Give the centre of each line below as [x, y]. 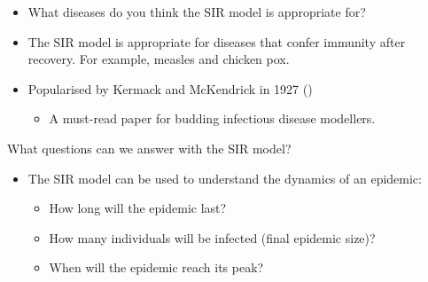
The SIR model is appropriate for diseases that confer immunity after [217, 41]
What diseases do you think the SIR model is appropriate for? [197, 12]
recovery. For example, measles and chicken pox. [159, 59]
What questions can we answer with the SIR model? [149, 148]
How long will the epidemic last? [138, 208]
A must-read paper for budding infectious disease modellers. [212, 118]
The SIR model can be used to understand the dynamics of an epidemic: [225, 178]
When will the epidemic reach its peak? [156, 267]
